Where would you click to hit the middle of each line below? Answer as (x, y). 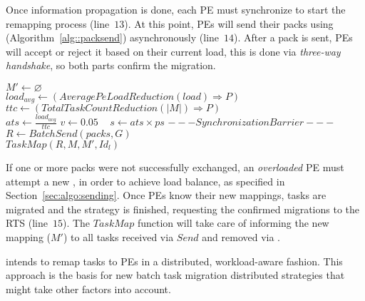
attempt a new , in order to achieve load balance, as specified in (145, 181)
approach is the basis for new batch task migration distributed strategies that (175, 275)
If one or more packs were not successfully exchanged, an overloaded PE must (175, 167)
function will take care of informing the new (233, 223)
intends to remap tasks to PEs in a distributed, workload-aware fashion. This (174, 261)
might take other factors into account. (88, 289)
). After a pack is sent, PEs (293, 37)
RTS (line (27, 223)
